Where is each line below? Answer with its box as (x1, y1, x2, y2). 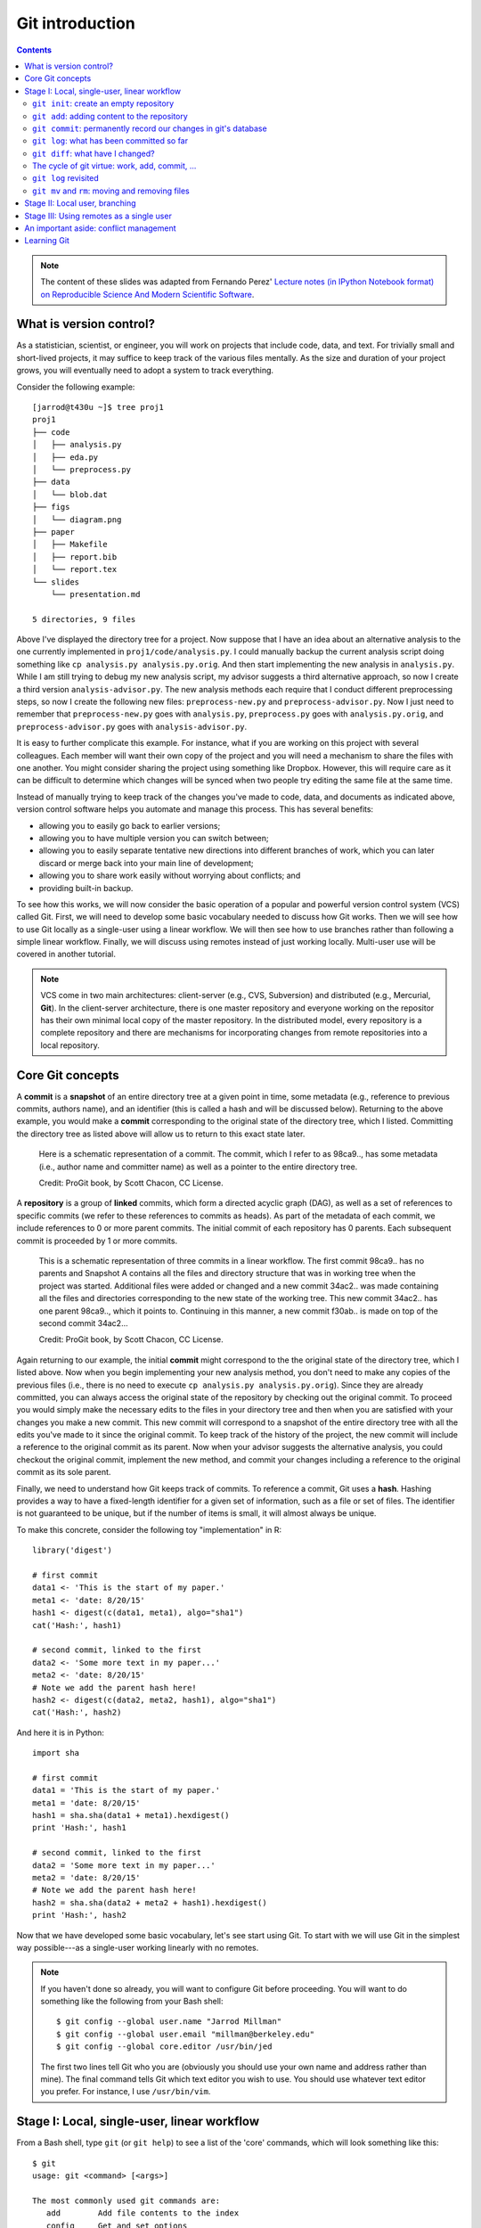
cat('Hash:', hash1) (32, 1620, 122, 1630)
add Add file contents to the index (45, 2208, 240, 2218)
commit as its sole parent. (16, 1467, 111, 1478)
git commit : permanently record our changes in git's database (32, 123, 267, 134)
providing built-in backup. (38, 882, 134, 893)
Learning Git (24, 235, 70, 246)
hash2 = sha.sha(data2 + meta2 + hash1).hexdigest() (32, 1897, 267, 1907)
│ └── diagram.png (32, 514, 122, 525)
